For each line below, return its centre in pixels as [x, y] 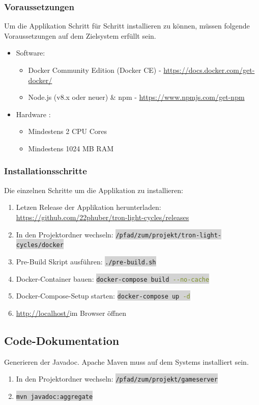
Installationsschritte [46, 171]
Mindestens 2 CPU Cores [68, 131]
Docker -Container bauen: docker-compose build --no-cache [113, 278]
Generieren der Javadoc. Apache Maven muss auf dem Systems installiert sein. [126, 361]
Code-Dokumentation [62, 340]
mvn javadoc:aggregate [54, 397]
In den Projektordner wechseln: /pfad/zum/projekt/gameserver [117, 379]
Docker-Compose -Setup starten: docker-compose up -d [103, 296]
